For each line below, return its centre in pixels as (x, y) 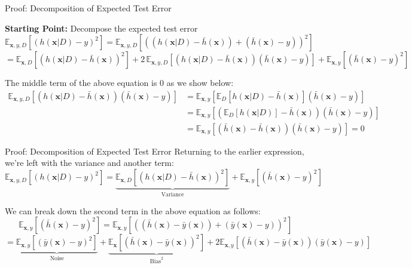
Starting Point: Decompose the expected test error (101, 28)
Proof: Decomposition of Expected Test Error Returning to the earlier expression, (155, 151)
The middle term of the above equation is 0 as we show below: (119, 83)
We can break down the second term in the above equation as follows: (133, 210)
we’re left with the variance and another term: (89, 163)
